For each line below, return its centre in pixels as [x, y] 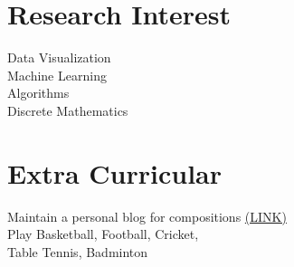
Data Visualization [59, 57]
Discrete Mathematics [68, 110]
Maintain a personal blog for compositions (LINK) [147, 216]
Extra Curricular [115, 172]
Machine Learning [57, 75]
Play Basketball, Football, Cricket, [103, 234]
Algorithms [38, 93]
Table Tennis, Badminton [78, 251]
